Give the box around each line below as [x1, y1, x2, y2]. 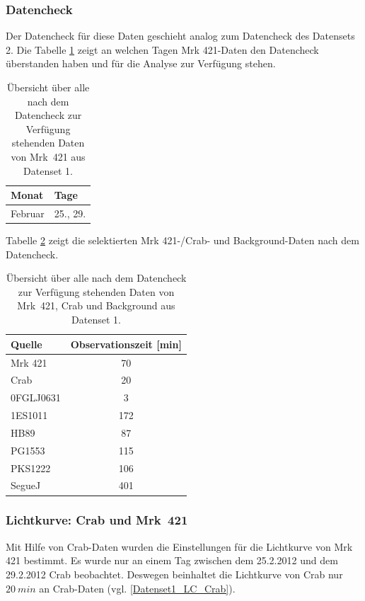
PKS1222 [11, 460, 51, 475]
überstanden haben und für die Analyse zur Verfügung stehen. [6, 56, 276, 71]
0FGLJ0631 [11, 390, 61, 405]
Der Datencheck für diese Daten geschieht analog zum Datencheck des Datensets [6, 28, 355, 43]
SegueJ [11, 478, 41, 493]
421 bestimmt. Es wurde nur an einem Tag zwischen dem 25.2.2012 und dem [6, 553, 338, 568]
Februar [11, 206, 45, 220]
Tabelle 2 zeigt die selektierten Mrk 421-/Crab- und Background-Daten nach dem [6, 233, 359, 248]
